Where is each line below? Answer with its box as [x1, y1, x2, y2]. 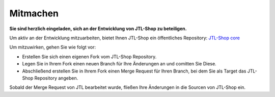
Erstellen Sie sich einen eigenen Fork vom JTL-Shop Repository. [22, 54, 157, 60]
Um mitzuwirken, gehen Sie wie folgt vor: [9, 44, 96, 51]
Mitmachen [9, 8, 59, 19]
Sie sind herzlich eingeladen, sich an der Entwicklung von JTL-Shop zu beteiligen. [9, 26, 187, 32]
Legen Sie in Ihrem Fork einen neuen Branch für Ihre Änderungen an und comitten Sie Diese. [22, 61, 216, 67]
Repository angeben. [34, 75, 78, 81]
